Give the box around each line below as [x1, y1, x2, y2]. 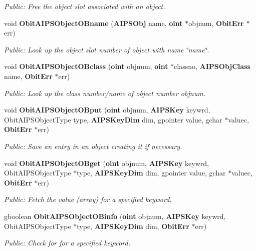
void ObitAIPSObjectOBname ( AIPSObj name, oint [4, 17, 183, 28]
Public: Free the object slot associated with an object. [4, 1, 165, 11]
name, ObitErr [4, 70, 53, 81]
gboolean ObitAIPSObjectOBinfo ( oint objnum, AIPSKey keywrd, [4, 210, 226, 221]
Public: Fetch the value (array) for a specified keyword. [4, 194, 172, 204]
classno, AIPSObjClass [174, 61, 250, 71]
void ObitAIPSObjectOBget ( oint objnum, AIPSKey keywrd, [4, 157, 209, 168]
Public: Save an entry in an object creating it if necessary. [4, 140, 182, 151]
